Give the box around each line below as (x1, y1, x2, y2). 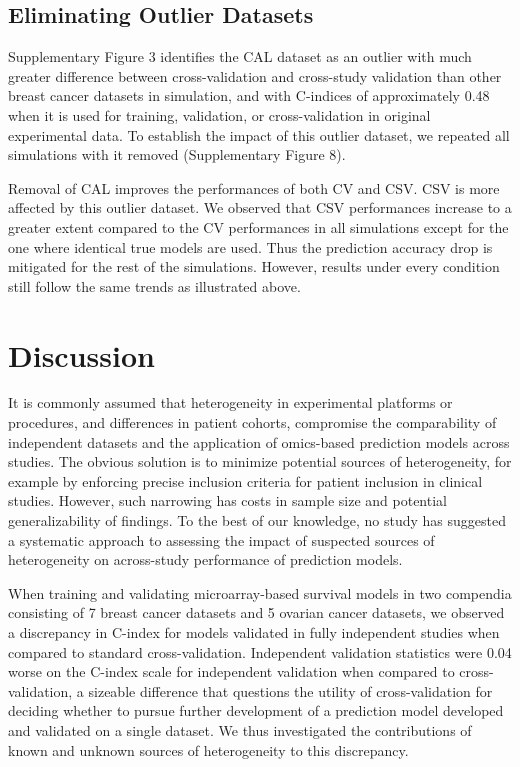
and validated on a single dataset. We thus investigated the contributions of (8, 719, 472, 740)
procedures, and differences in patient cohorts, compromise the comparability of (8, 412, 497, 433)
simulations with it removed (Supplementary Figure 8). (8, 144, 346, 165)
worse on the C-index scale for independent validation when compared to (8, 661, 455, 682)
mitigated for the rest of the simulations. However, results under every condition (8, 256, 500, 277)
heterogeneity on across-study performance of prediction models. (8, 549, 403, 570)
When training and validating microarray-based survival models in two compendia (8, 582, 512, 603)
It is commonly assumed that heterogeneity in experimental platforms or (8, 392, 453, 413)
